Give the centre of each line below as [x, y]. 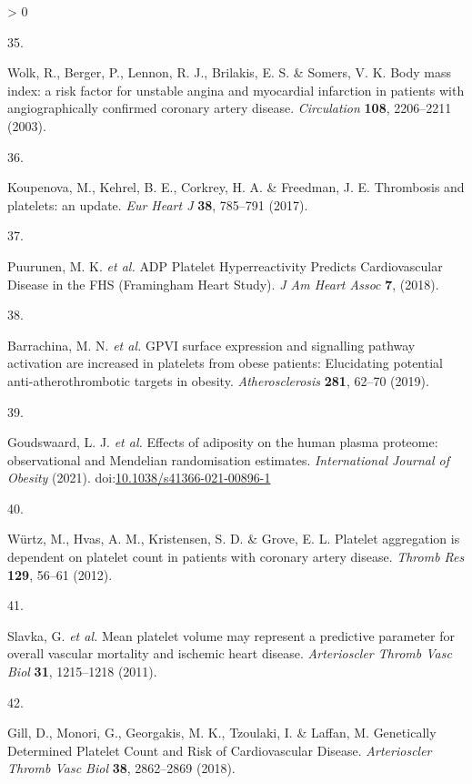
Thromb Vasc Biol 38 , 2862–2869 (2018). [121, 768]
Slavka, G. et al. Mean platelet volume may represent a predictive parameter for [231, 635]
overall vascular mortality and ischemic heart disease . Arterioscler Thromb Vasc [230, 653]
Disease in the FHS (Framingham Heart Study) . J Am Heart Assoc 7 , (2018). [223, 284]
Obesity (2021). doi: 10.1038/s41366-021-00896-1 [139, 478]
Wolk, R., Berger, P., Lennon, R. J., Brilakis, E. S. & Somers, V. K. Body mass [229, 72]
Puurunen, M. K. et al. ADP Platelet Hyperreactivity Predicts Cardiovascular [225, 265]
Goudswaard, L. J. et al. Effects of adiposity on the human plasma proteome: [223, 442]
